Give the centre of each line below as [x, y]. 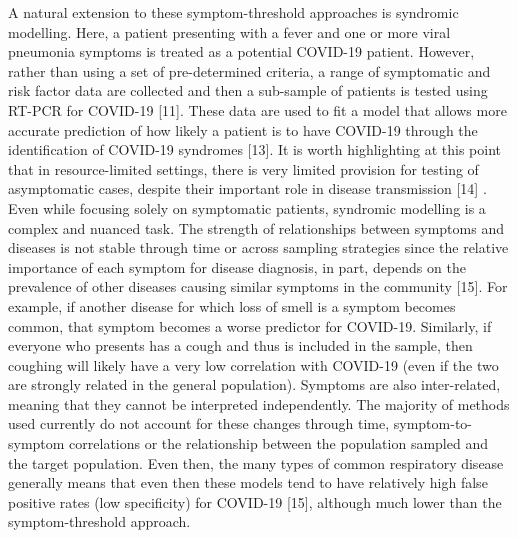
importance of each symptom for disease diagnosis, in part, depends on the [237, 266]
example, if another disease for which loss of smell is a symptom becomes [232, 305]
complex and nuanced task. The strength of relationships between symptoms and [256, 227]
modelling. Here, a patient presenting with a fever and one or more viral [229, 31]
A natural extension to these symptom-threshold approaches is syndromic [233, 12]
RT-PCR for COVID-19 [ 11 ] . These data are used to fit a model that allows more [257, 109]
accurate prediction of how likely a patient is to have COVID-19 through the [243, 129]
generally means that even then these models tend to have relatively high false [248, 482]
